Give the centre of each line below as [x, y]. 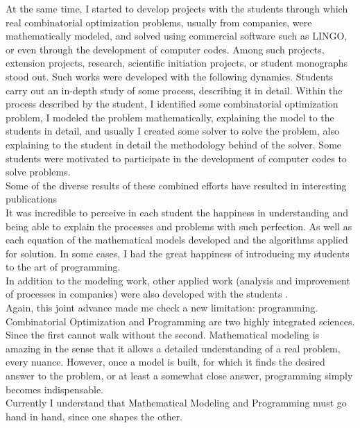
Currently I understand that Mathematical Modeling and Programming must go [176, 403]
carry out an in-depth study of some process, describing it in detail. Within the [174, 90]
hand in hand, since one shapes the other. [94, 416]
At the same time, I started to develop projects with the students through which [177, 8]
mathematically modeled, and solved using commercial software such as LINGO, [177, 36]
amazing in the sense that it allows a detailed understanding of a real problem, [173, 348]
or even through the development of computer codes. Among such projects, [165, 49]
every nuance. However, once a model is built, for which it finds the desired [165, 362]
